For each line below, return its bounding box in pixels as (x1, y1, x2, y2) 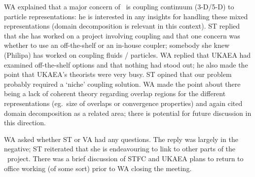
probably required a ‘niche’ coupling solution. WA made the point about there (4, 78, 241, 89)
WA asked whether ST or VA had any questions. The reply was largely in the (4, 134, 238, 144)
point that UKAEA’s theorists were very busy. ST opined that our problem (4, 69, 232, 79)
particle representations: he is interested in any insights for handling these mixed (4, 11, 248, 21)
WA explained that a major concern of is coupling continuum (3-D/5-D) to (4, 1, 234, 11)
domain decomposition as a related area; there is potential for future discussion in (4, 107, 252, 118)
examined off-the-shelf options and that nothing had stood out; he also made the (4, 59, 248, 70)
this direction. (4, 117, 46, 128)
